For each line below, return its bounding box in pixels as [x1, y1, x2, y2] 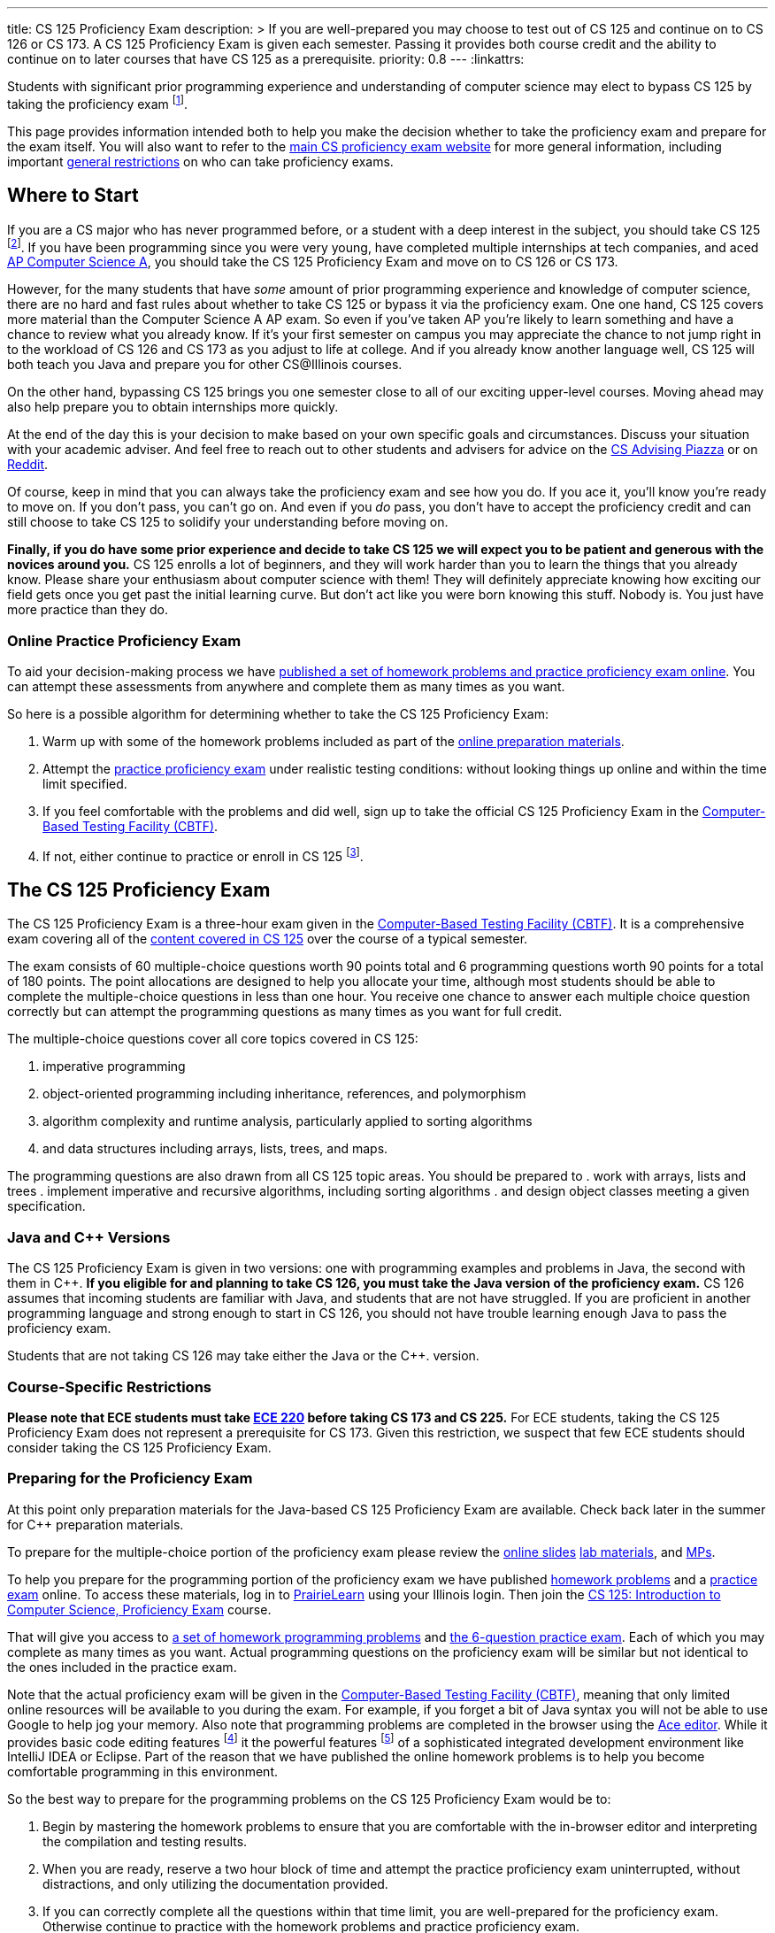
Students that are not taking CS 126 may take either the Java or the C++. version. [7, 1348, 480, 1364]
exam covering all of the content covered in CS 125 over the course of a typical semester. [7, 931, 528, 947]
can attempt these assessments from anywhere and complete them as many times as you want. [7, 678, 565, 694]
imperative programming [42, 1059, 186, 1074]
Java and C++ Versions [7, 1228, 171, 1246]
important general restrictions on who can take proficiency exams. [7, 153, 394, 169]
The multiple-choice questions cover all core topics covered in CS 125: [7, 1031, 418, 1047]
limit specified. [42, 775, 127, 791]
